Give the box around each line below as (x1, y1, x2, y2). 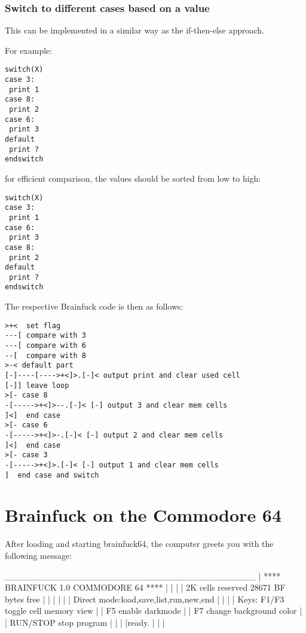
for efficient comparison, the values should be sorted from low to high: (5, 172, 261, 184)
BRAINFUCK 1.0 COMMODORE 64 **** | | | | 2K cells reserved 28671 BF (5, 581, 286, 594)
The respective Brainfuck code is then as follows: (5, 300, 183, 313)
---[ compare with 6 (5, 341, 87, 350)
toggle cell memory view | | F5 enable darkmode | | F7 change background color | (5, 604, 302, 617)
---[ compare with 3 (5, 331, 87, 340)
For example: (5, 44, 53, 56)
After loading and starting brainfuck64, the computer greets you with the (5, 537, 274, 550)
